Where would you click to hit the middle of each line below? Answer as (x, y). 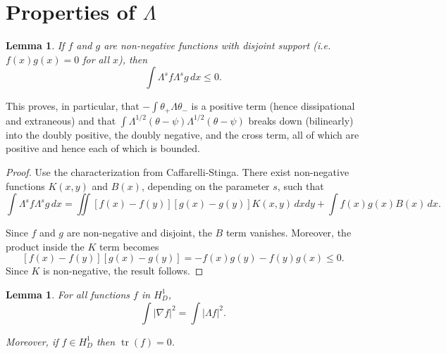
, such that (301, 185)
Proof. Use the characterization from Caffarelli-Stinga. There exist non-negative (178, 171)
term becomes (129, 246)
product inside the (45, 246)
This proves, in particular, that (73, 106)
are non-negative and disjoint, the (139, 233)
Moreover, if (32, 341)
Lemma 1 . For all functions (68, 294)
